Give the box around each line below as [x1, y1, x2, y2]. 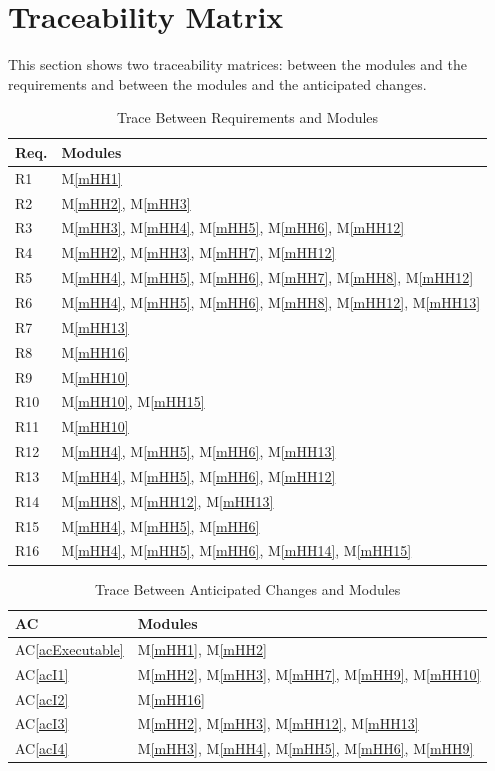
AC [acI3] [15, 713, 69, 734]
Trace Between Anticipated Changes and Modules [95, 578, 401, 599]
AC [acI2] [15, 688, 69, 709]
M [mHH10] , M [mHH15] [61, 391, 205, 412]
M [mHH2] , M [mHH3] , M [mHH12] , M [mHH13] [137, 713, 419, 734]
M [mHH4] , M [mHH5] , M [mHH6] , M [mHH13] [61, 441, 336, 462]
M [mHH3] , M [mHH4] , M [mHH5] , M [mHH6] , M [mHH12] [61, 217, 405, 238]
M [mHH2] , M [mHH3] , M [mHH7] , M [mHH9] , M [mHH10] [137, 663, 481, 684]
